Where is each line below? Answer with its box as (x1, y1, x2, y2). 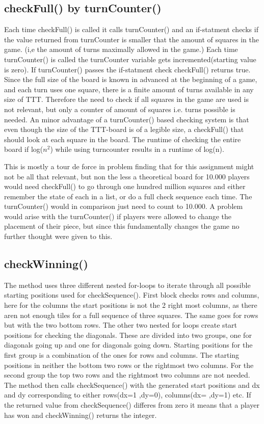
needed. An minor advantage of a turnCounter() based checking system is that (4, 114, 249, 124)
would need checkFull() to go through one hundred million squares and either (4, 181, 246, 192)
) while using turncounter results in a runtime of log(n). (50, 144, 224, 154)
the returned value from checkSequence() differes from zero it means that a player (4, 400, 259, 410)
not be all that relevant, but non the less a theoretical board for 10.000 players (4, 171, 250, 181)
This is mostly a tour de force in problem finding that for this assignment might (4, 161, 254, 171)
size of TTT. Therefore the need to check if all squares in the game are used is (4, 94, 249, 104)
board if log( (4, 144, 43, 154)
